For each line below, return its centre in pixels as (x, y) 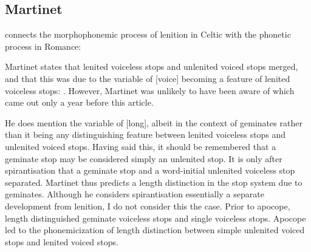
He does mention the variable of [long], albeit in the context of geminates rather (154, 122)
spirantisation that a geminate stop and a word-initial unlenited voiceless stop (150, 170)
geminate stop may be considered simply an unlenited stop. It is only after (144, 158)
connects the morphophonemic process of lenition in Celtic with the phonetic (148, 34)
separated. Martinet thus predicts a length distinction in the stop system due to (154, 182)
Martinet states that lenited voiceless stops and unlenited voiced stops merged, (152, 66)
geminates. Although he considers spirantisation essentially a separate (135, 194)
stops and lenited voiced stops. (62, 241)
